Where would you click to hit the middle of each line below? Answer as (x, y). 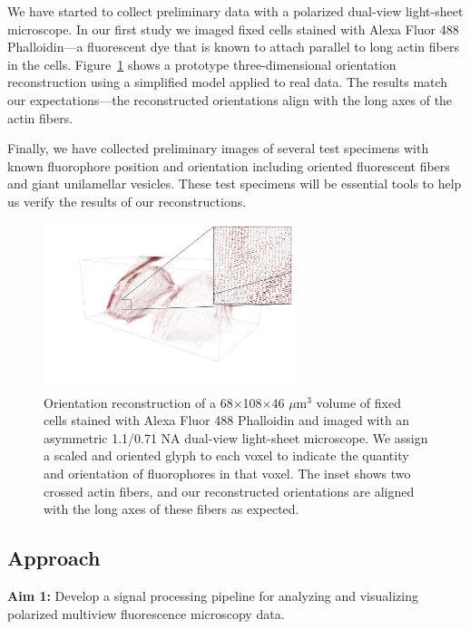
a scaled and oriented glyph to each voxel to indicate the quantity (226, 455)
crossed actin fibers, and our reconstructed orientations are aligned (229, 491)
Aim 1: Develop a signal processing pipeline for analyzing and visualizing (213, 596)
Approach (54, 558)
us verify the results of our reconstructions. (127, 201)
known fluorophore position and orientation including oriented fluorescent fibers (229, 165)
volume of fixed (358, 402)
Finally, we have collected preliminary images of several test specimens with (218, 148)
